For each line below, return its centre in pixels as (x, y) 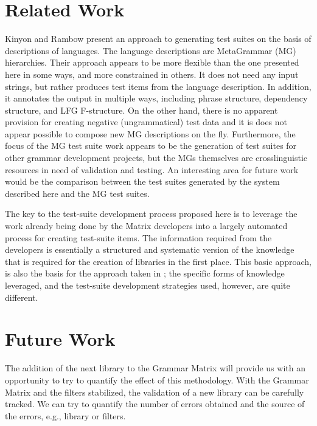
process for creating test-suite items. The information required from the (138, 237)
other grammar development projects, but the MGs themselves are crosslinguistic (156, 158)
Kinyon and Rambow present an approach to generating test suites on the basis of (158, 39)
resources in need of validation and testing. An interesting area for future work (152, 169)
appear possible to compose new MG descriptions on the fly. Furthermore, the (150, 133)
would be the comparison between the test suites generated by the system (142, 181)
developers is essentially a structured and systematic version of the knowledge (150, 249)
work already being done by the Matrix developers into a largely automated (146, 226)
